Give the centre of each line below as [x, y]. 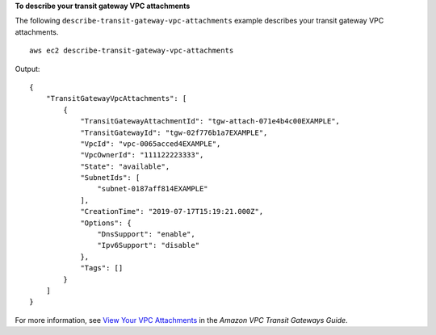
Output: [27, 69]
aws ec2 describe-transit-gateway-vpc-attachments [132, 51]
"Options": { [106, 223]
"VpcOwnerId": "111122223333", [142, 155]
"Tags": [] [102, 268]
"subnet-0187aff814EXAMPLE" [153, 189]
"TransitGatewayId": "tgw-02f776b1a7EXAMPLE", [174, 132]
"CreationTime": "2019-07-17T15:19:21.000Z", [172, 211]
